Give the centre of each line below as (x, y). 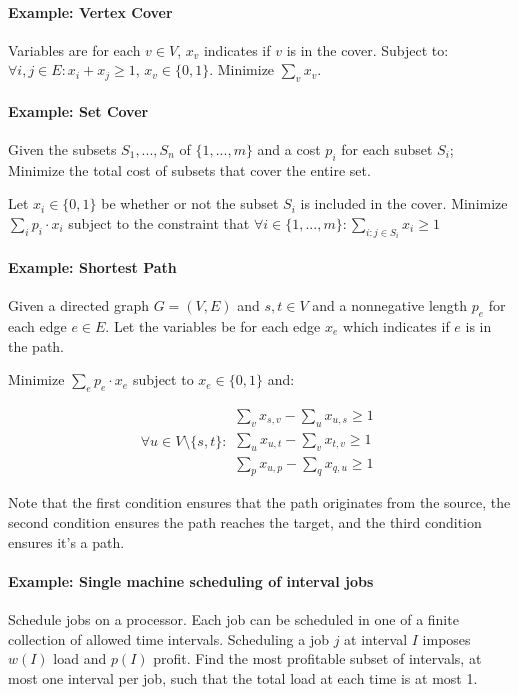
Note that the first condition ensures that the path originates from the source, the (259, 502)
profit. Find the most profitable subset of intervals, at (317, 658)
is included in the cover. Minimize (404, 203)
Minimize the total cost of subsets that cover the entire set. (189, 169)
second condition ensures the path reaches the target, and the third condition (245, 522)
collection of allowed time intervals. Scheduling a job (168, 638)
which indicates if (396, 326)
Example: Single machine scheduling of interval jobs (191, 580)
